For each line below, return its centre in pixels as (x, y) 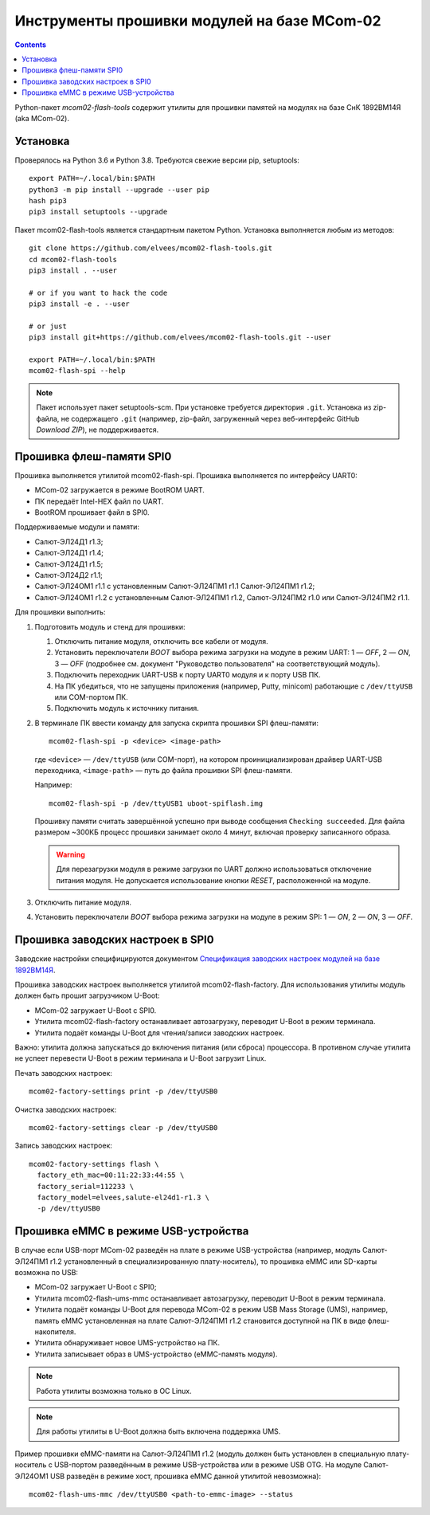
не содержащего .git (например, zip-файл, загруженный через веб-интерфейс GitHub (210, 418)
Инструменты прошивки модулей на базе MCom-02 (198, 21)
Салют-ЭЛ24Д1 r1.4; (69, 553)
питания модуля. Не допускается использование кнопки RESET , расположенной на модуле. (213, 880)
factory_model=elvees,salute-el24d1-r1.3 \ (123, 1197)
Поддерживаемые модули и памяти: (77, 527)
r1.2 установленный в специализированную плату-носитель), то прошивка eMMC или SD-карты (213, 1261)
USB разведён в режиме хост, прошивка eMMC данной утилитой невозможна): (186, 1476)
